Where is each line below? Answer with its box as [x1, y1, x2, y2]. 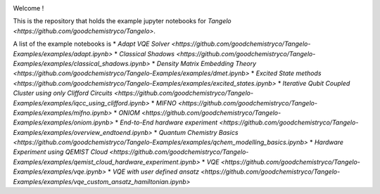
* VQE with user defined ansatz [108, 167, 200, 176]
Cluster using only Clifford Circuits [13, 89, 113, 98]
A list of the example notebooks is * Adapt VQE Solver [13, 39, 170, 48]
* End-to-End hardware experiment [115, 118, 218, 127]
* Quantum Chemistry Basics [153, 128, 239, 136]
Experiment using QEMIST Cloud [13, 148, 108, 156]
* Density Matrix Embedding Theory [151, 59, 257, 67]
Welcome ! [13, 4, 44, 12]
